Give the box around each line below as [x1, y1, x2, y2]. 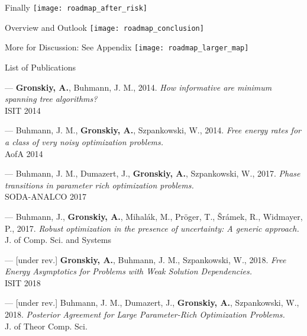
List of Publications [5, 60, 76, 73]
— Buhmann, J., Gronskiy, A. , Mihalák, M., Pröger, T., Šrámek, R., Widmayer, [5, 210, 303, 222]
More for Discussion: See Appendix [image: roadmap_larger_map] [5, 41, 249, 53]
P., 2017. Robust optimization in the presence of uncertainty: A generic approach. [5, 222, 299, 234]
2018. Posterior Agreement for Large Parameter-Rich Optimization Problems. [5, 308, 285, 321]
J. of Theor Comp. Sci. [5, 319, 88, 332]
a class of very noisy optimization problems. [5, 135, 164, 148]
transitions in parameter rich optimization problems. [5, 178, 194, 191]
